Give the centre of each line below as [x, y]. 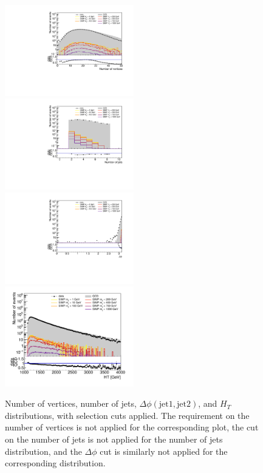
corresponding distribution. [55, 463]
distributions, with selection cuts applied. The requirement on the [127, 415]
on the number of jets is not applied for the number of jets [114, 439]
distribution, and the [43, 451]
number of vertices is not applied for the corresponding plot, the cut [132, 427]
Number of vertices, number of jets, [71, 403]
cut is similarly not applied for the [164, 451]
